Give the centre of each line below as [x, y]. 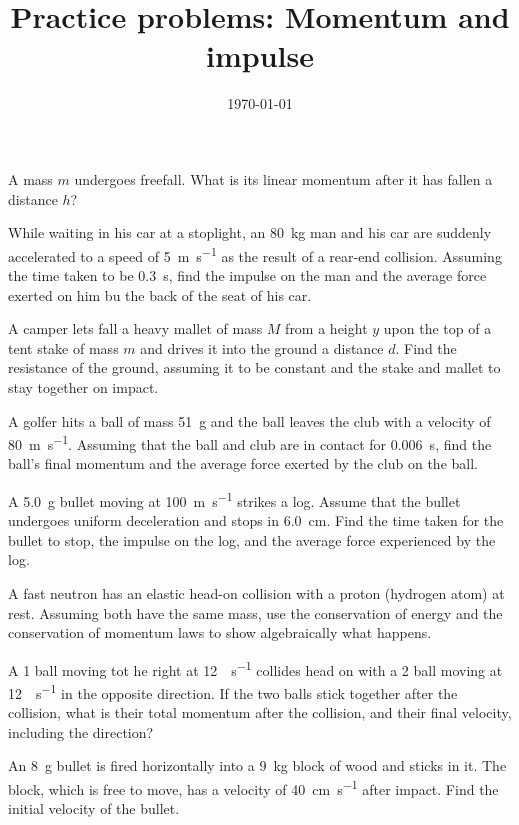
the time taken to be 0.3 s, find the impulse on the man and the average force [247, 274]
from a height [326, 328]
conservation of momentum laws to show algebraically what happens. [220, 632]
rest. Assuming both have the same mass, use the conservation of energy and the [255, 612]
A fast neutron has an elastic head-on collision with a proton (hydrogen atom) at [256, 592]
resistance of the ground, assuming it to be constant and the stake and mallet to [254, 367]
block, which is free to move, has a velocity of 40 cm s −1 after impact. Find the [253, 787]
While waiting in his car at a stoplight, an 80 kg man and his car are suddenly [250, 232]
